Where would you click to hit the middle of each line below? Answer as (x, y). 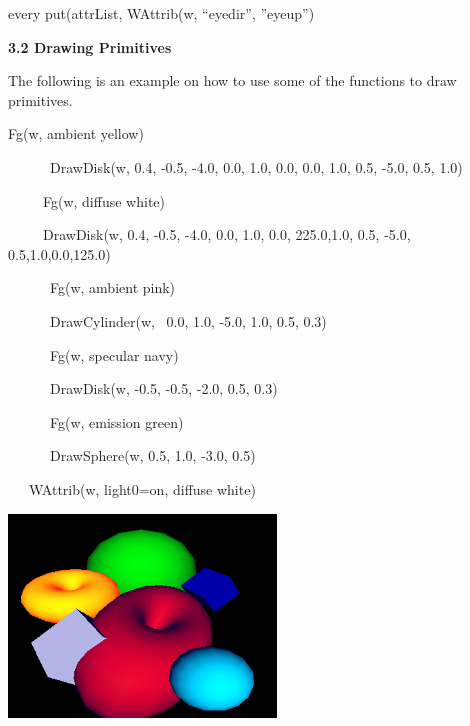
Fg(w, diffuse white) (103, 200)
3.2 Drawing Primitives (90, 46)
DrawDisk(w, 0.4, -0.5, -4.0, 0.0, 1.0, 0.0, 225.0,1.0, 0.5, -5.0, (226, 234)
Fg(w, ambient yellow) (76, 133)
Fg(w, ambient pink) (112, 287)
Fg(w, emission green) (116, 421)
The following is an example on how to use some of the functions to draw (232, 80)
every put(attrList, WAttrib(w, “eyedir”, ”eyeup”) (161, 13)
